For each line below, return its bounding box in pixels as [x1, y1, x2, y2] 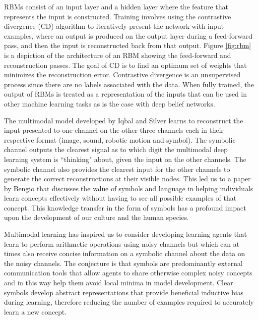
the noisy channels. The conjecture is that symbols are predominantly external [4, 258, 243, 268]
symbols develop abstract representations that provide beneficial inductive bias [4, 287, 244, 297]
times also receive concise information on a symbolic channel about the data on [4, 248, 245, 259]
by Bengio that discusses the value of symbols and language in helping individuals [4, 183, 254, 193]
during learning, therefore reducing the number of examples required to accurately [4, 297, 254, 307]
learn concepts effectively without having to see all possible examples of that [4, 193, 237, 203]
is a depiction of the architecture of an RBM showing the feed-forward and [4, 50, 231, 60]
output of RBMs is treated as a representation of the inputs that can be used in [4, 89, 247, 99]
